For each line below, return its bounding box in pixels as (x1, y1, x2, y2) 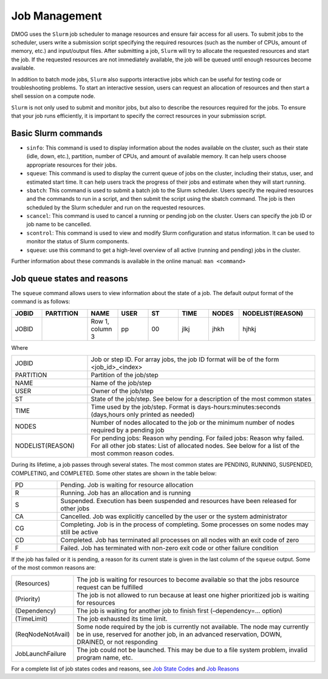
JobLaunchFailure (15, 649, 67, 658)
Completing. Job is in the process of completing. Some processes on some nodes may (60, 520, 309, 529)
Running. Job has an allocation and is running (60, 489, 191, 497)
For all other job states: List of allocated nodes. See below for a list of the (91, 442, 300, 450)
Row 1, (91, 317, 109, 326)
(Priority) (15, 594, 41, 603)
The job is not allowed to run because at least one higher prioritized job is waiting (77, 591, 309, 599)
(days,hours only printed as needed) (91, 411, 195, 419)
